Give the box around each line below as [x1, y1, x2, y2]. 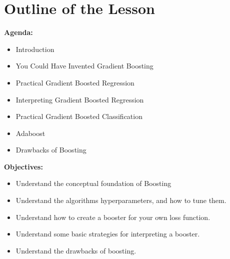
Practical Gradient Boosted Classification [15, 111, 142, 121]
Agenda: [4, 27, 33, 37]
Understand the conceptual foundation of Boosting [15, 178, 171, 188]
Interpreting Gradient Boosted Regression [15, 94, 144, 104]
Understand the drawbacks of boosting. [15, 245, 136, 255]
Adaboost [15, 127, 45, 138]
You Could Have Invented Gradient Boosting [15, 60, 153, 71]
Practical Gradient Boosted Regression [15, 77, 134, 87]
